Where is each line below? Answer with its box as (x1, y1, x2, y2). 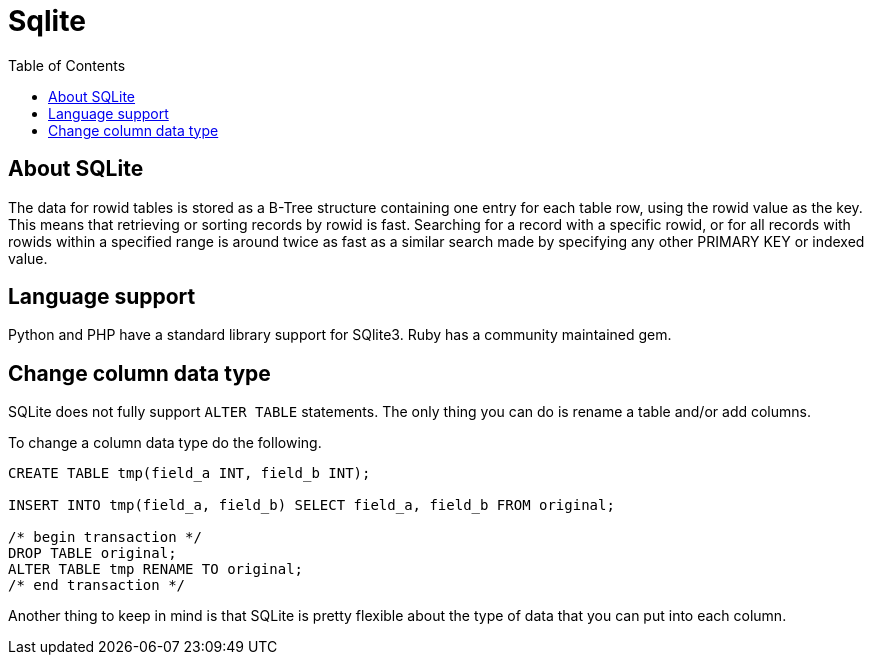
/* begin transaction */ (8, 529, 202, 546)
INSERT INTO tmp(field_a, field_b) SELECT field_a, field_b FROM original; (8, 497, 615, 514)
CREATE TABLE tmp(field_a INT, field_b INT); (8, 465, 371, 482)
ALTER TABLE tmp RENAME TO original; (8, 561, 304, 578)
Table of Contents (8, 56, 126, 74)
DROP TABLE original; (8, 545, 177, 562)
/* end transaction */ (8, 577, 186, 594)
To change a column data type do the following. (8, 434, 322, 452)
